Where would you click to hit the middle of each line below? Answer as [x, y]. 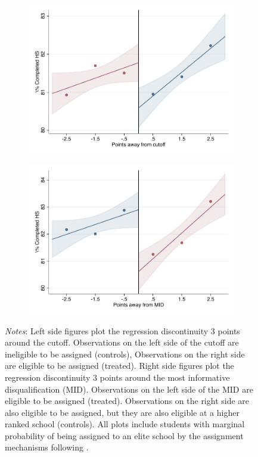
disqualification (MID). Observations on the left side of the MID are [129, 389]
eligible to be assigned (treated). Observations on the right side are [127, 401]
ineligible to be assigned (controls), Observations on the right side [125, 354]
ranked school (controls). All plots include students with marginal [125, 424]
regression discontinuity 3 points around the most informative [117, 377]
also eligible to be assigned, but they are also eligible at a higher [122, 412]
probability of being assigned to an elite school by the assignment [124, 435]
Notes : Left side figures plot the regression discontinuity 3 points [122, 330]
